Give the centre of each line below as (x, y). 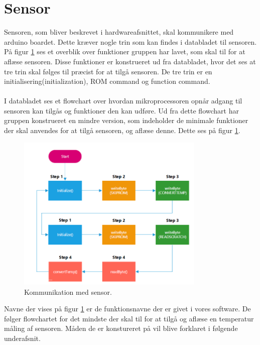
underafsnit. (22, 338)
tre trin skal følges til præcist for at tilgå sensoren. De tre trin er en (108, 71)
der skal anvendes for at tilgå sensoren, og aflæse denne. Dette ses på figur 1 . (122, 130)
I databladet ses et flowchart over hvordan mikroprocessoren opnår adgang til (123, 101)
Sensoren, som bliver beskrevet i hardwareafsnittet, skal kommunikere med (119, 32)
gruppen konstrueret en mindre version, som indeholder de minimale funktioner (126, 120)
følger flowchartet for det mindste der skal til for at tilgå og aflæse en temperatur (129, 318)
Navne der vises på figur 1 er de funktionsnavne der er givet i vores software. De (127, 309)
